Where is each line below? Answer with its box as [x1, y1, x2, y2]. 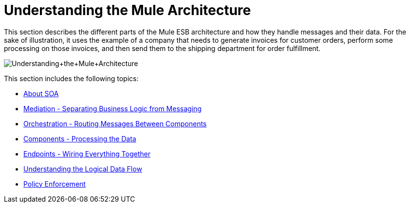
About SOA [23, 89, 59, 98]
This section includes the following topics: [4, 74, 139, 83]
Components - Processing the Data [23, 134, 136, 143]
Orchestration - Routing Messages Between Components [23, 119, 207, 128]
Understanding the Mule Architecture [4, 2, 251, 18]
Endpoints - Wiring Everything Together [23, 149, 150, 158]
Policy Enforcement [23, 179, 86, 188]
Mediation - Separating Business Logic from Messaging [23, 104, 202, 113]
